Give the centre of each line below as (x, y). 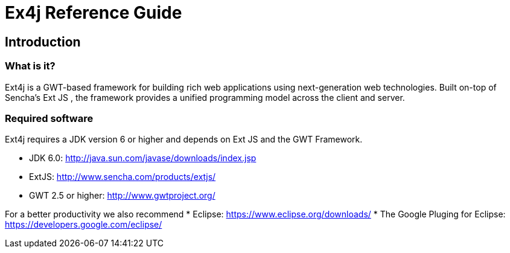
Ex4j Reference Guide (94, 13)
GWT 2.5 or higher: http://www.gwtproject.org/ (122, 196)
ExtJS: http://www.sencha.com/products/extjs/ (123, 177)
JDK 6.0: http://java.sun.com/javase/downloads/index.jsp (143, 158)
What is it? (30, 66)
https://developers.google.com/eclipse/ (84, 225)
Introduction (43, 42)
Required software (49, 118)
